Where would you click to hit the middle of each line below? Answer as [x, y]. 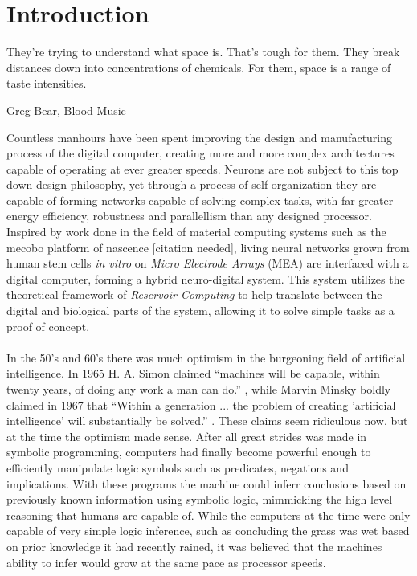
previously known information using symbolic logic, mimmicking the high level [200, 499]
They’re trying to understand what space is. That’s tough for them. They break [203, 52]
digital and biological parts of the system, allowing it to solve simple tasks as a [200, 310]
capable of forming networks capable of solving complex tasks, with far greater [200, 200]
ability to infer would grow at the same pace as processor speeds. [166, 562]
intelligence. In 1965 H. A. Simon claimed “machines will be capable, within [193, 373]
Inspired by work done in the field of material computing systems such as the [196, 232]
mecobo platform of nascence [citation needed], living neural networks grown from [208, 247]
